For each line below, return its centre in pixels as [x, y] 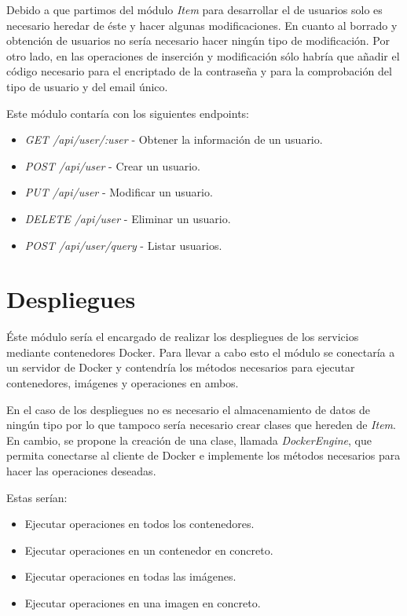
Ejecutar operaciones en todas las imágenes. [130, 576]
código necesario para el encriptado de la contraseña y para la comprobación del [199, 71]
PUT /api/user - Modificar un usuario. [119, 192]
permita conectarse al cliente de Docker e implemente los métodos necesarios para [203, 455]
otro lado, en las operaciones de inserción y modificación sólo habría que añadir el [203, 55]
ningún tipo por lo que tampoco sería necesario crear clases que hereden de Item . [201, 425]
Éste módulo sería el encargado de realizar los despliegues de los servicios [183, 337]
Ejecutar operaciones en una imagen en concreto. [143, 602]
